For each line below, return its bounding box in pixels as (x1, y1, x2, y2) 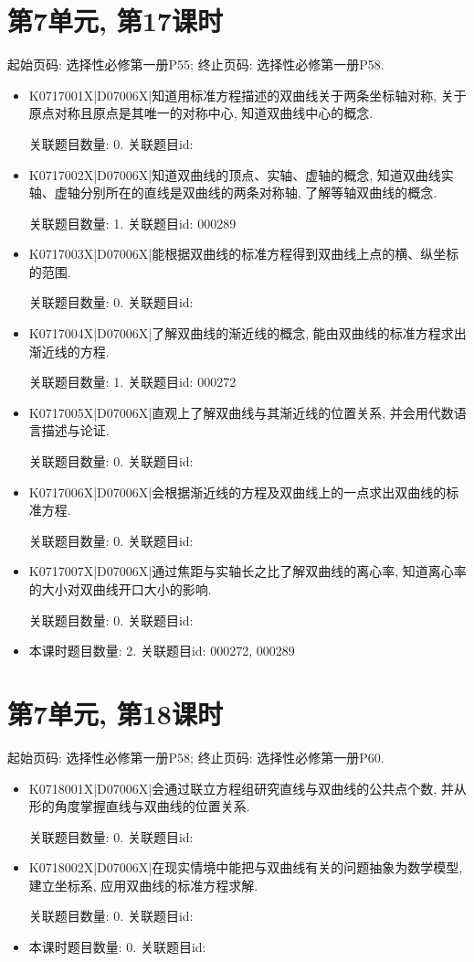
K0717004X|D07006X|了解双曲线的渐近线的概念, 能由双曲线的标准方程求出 (28, 324, 467, 343)
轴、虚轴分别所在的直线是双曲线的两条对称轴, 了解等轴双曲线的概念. (28, 183, 437, 202)
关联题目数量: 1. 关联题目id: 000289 (28, 213, 237, 232)
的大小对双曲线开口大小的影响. (28, 580, 212, 598)
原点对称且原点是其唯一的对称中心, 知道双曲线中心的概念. (28, 103, 374, 123)
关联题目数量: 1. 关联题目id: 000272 (28, 372, 237, 391)
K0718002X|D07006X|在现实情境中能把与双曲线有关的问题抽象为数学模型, (28, 858, 463, 877)
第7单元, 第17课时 (7, 2, 223, 39)
